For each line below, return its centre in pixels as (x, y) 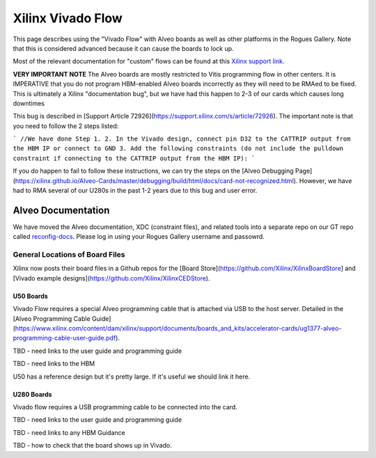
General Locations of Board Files (69, 255)
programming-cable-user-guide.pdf (64, 338)
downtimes (29, 103)
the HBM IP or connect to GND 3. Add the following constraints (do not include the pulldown (178, 149)
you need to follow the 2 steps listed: (66, 126)
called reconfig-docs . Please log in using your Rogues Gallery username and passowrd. (139, 237)
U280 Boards (32, 394)
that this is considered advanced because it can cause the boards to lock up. (123, 48)
